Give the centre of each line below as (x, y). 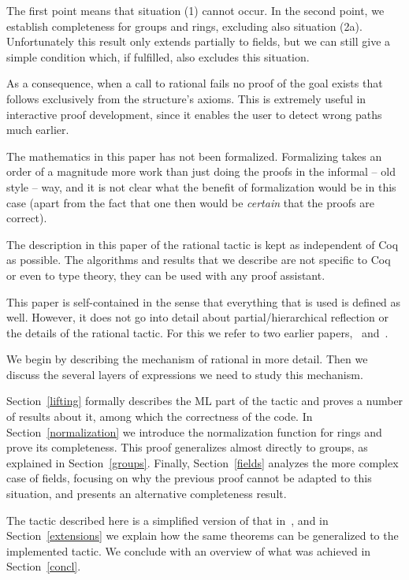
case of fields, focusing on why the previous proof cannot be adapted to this (189, 478)
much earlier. (38, 130)
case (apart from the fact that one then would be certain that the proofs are (191, 202)
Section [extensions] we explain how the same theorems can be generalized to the (203, 535)
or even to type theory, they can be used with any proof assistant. (166, 275)
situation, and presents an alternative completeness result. (147, 494)
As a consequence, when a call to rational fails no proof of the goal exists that (195, 83)
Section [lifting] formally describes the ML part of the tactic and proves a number (205, 401)
